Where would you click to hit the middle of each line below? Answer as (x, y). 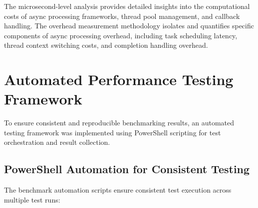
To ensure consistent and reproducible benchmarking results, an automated (119, 123)
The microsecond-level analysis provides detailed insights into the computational (127, 6)
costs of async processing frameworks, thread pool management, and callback (122, 16)
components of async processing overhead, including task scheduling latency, (121, 35)
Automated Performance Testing (119, 79)
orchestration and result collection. (57, 142)
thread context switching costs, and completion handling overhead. (106, 45)
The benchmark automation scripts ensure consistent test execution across (118, 190)
